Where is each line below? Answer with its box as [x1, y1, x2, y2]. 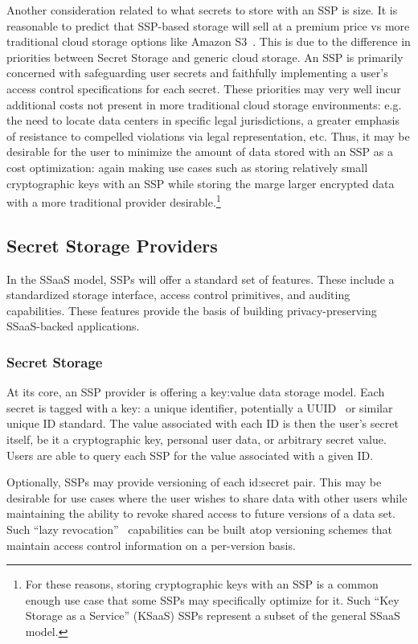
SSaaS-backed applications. [6, 318, 140, 334]
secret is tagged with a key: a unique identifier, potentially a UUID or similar [6, 399, 393, 416]
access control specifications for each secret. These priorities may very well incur [6, 80, 401, 96]
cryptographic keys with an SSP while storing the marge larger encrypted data [6, 174, 395, 191]
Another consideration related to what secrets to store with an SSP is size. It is [6, 2, 398, 18]
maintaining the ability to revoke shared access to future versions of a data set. [6, 505, 395, 522]
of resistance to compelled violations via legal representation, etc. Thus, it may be [6, 127, 410, 144]
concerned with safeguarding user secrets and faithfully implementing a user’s [6, 64, 388, 81]
